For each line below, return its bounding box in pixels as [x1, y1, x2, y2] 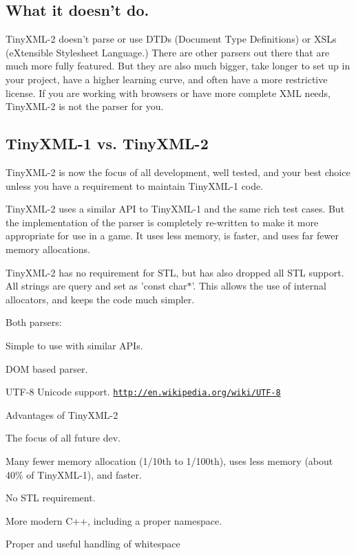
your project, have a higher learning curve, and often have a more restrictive [6, 72, 328, 86]
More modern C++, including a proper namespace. [6, 513, 222, 527]
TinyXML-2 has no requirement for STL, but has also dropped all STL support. [6, 265, 344, 279]
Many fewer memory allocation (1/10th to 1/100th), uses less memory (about [6, 453, 333, 468]
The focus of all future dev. [6, 431, 121, 445]
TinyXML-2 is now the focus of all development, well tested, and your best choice [6, 164, 350, 179]
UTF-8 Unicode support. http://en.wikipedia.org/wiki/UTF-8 [6, 384, 281, 399]
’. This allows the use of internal [191, 279, 326, 293]
